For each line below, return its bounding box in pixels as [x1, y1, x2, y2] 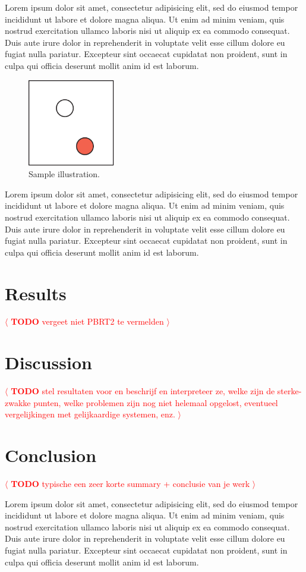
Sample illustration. [29, 168, 100, 180]
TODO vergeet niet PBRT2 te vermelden [11, 315, 164, 328]
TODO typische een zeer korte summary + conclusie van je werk [11, 477, 250, 490]
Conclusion [5, 443, 97, 467]
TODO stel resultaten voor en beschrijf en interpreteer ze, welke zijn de [11, 385, 275, 397]
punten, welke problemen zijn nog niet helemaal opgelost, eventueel [33, 396, 278, 408]
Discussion [5, 350, 92, 375]
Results [5, 281, 67, 305]
